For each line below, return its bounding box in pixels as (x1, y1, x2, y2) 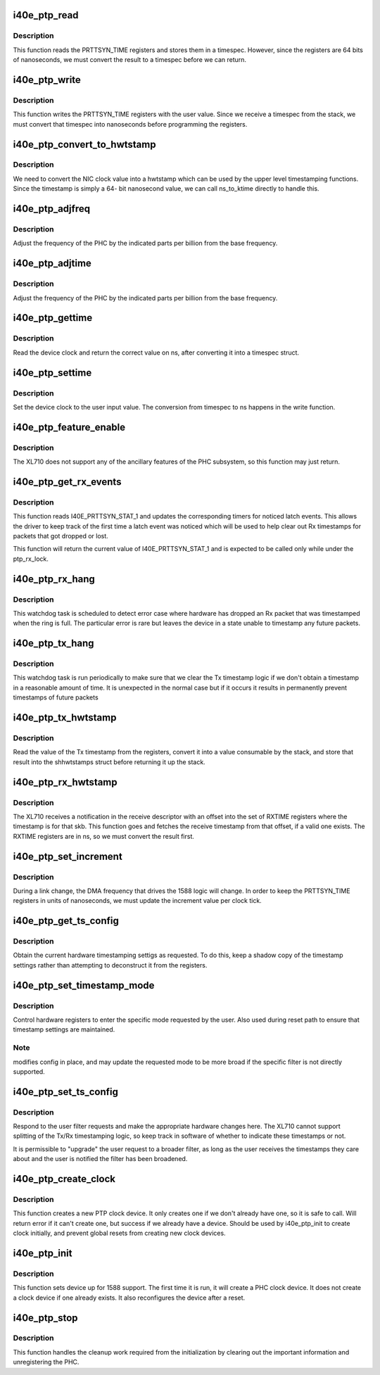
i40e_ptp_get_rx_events (13, 476, 122, 488)
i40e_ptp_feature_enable (13, 421, 126, 433)
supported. (13, 1067, 45, 1076)
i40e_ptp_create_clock (13, 1173, 116, 1185)
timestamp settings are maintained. (13, 1025, 115, 1034)
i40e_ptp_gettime (13, 312, 93, 324)
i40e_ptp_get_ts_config (13, 915, 119, 927)
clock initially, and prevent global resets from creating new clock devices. (13, 1229, 226, 1238)
